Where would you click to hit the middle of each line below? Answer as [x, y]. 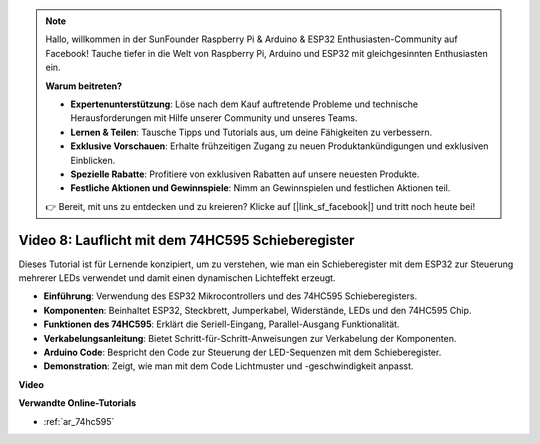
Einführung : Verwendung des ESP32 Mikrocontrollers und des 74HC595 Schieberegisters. [230, 296]
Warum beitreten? [84, 86]
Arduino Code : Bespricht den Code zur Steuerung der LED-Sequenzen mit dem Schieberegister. [242, 352]
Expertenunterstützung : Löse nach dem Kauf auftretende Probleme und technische [244, 104]
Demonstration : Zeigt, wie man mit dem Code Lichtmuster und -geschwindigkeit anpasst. [228, 366]
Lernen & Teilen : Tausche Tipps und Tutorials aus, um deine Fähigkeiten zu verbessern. [251, 132]
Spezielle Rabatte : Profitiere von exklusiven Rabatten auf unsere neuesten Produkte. [245, 174]
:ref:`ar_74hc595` [79, 421]
